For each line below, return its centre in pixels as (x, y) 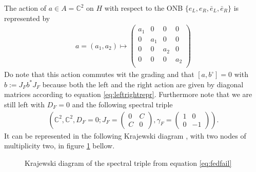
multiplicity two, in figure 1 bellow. (60, 146)
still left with (25, 104)
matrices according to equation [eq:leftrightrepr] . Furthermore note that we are (128, 94)
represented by (27, 18)
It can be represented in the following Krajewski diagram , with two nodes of (125, 135)
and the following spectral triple (122, 104)
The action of (25, 8)
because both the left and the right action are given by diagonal (143, 84)
